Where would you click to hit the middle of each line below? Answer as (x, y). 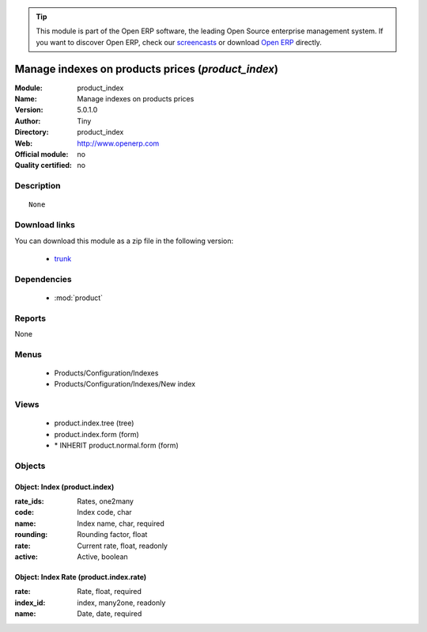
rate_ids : (29, 501)
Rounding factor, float (112, 535)
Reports (30, 318)
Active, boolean (102, 556)
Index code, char (104, 512)
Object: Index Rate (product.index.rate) (81, 577)
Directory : (32, 132)
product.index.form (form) (97, 434)
